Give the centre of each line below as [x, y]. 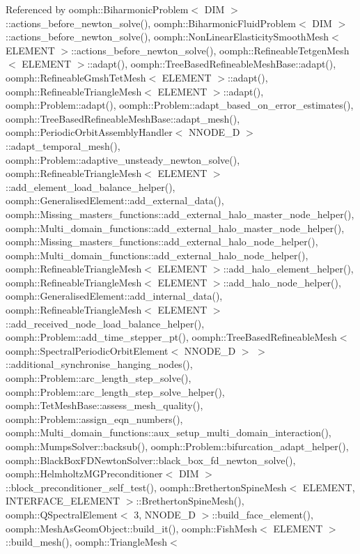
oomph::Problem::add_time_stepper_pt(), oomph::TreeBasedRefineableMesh [171, 337]
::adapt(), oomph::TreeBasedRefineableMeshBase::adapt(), [212, 64]
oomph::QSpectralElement [62, 514]
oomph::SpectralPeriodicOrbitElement [87, 350]
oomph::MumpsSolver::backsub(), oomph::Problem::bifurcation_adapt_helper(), [177, 446]
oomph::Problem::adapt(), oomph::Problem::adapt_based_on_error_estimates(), [180, 105]
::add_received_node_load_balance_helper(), [105, 323]
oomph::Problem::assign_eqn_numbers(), [94, 418]
